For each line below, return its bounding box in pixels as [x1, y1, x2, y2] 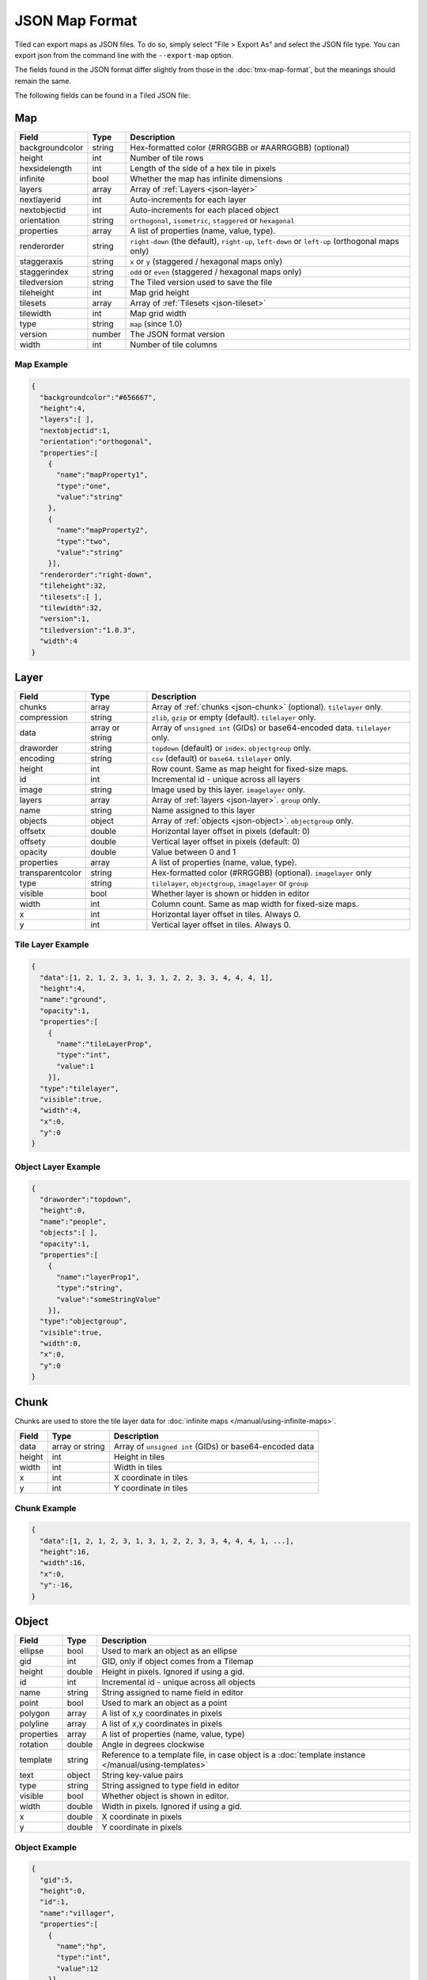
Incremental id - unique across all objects [101, 1677, 256, 1688]
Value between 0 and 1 [151, 847, 236, 858]
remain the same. [14, 76, 71, 86]
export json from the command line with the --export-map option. [14, 50, 233, 59]
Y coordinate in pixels [101, 1822, 182, 1833]
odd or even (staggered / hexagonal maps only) [130, 266, 302, 277]
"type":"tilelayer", [40, 1083, 119, 1093]
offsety [19, 836, 47, 847]
